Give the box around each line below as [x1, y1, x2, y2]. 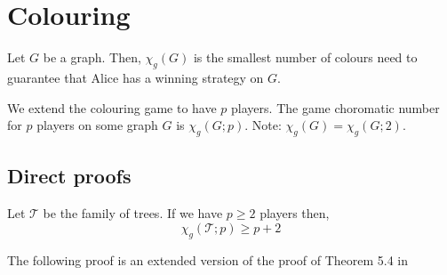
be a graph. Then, [43, 48, 141, 67]
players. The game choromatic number [231, 98, 440, 117]
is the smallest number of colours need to [193, 48, 418, 67]
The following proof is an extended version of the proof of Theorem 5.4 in [7, 250, 409, 269]
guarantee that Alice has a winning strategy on [7, 68, 264, 86]
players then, [259, 204, 330, 222]
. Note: [244, 116, 282, 134]
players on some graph [36, 116, 158, 134]
